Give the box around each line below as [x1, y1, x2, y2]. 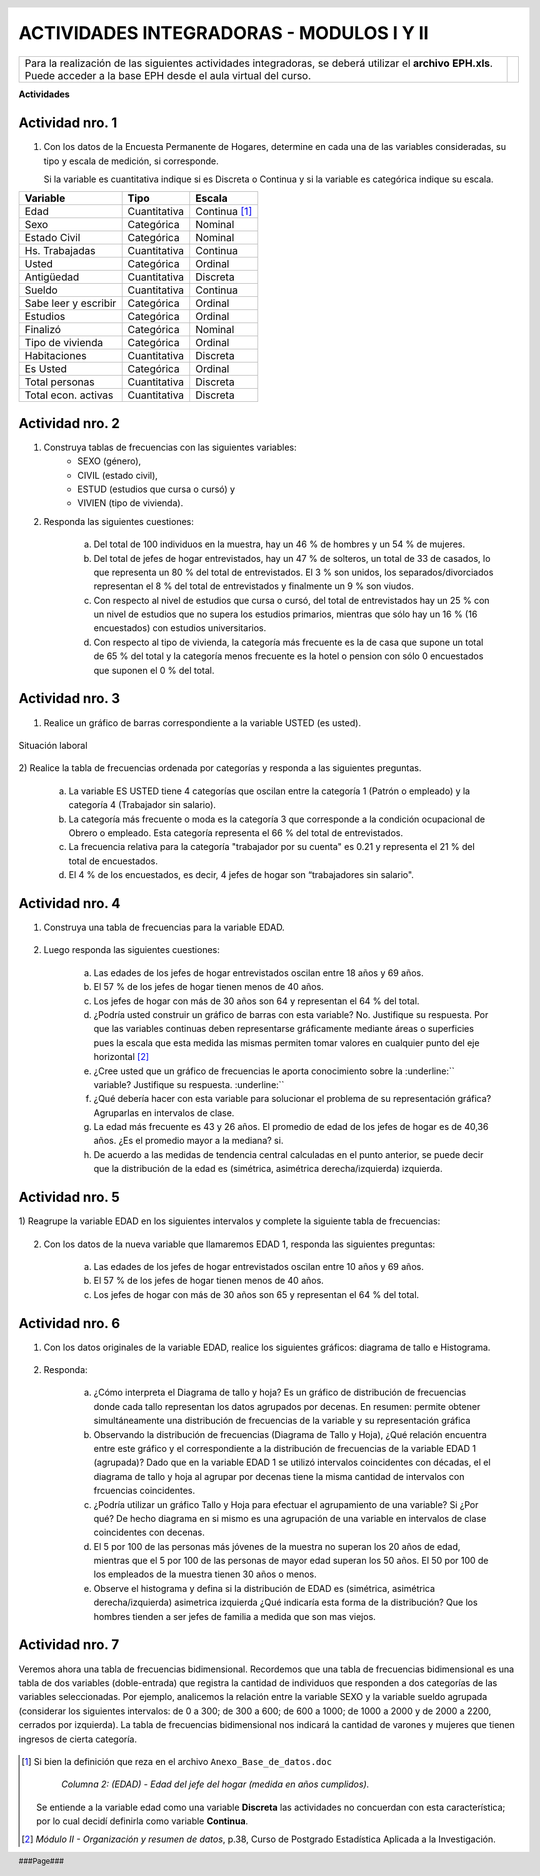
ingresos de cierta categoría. [18, 1733, 137, 1745]
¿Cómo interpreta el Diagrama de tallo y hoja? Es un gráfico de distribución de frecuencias [93, 1386, 467, 1399]
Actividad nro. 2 [18, 415, 120, 432]
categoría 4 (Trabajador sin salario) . [68, 799, 217, 811]
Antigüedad [24, 270, 80, 284]
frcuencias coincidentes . [93, 1485, 195, 1497]
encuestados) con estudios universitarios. [93, 622, 267, 634]
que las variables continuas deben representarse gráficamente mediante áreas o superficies [93, 1023, 475, 1035]
